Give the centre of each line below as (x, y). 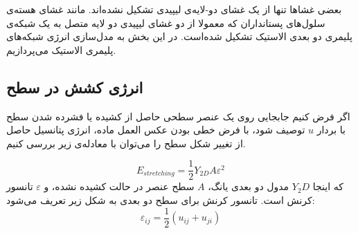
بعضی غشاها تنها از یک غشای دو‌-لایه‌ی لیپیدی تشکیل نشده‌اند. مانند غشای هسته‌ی (174, 9)
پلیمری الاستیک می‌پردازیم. (61, 49)
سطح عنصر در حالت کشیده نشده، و (119, 186)
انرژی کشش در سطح (75, 87)
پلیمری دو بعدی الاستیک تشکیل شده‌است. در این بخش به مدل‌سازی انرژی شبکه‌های (180, 36)
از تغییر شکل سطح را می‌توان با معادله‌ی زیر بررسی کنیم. (126, 143)
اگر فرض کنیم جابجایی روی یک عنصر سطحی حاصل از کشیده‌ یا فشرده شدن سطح (178, 116)
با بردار (331, 130)
